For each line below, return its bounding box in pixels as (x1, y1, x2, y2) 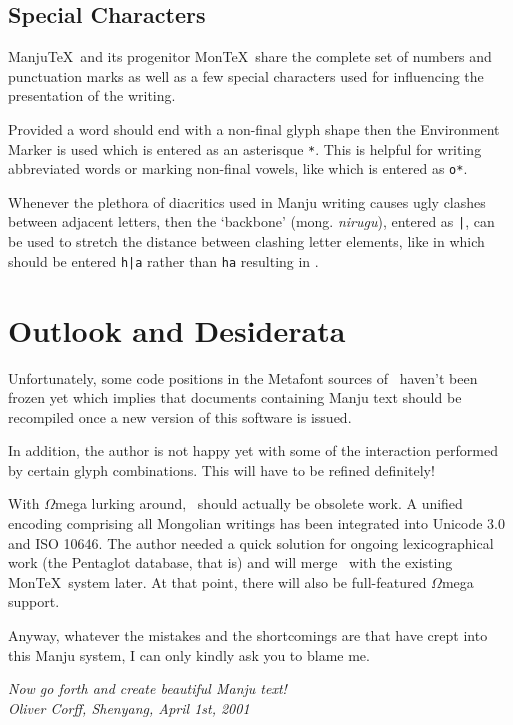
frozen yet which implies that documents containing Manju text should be (8, 387, 462, 408)
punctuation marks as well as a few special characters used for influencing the (8, 65, 484, 86)
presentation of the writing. (8, 85, 176, 106)
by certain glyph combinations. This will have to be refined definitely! (8, 459, 435, 480)
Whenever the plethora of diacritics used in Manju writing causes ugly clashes (8, 191, 486, 212)
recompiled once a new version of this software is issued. (8, 406, 352, 427)
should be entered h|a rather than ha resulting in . (8, 250, 319, 271)
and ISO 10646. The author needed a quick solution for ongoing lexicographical (8, 532, 494, 553)
